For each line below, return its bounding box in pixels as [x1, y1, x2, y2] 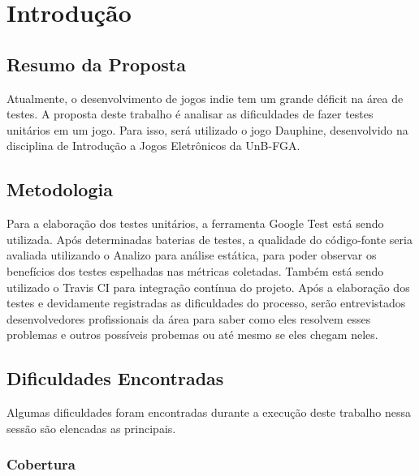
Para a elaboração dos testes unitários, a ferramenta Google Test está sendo [6, 215, 384, 232]
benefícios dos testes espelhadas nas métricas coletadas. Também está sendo [6, 262, 384, 279]
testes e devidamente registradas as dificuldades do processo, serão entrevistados [6, 294, 406, 311]
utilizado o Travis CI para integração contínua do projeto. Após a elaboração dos [6, 278, 410, 295]
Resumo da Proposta [6, 51, 186, 76]
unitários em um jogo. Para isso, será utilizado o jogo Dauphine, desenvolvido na [6, 121, 408, 138]
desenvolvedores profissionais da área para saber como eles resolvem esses [6, 310, 371, 327]
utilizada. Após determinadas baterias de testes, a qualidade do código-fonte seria [6, 230, 413, 247]
